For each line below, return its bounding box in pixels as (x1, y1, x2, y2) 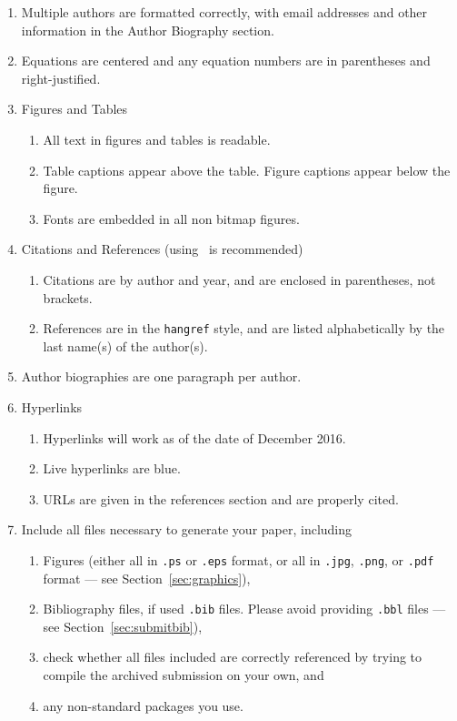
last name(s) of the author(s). (43, 336, 208, 355)
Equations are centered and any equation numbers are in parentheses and (21, 51, 431, 70)
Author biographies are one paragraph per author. (21, 367, 302, 386)
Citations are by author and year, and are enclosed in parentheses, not (43, 269, 436, 289)
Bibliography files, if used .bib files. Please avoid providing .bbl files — (43, 599, 446, 618)
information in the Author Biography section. (21, 20, 274, 39)
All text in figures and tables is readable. (43, 129, 271, 148)
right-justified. (21, 68, 101, 87)
